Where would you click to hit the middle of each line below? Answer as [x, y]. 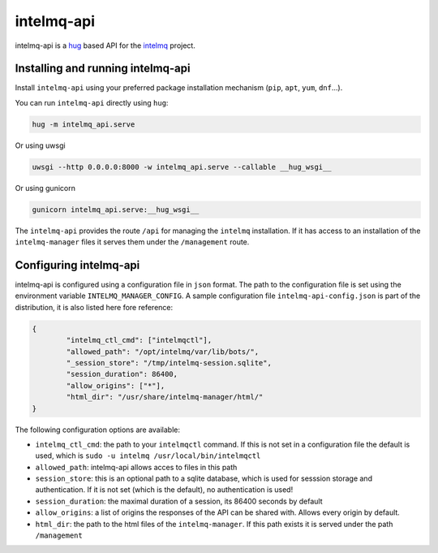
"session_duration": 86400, [122, 374]
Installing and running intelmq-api [103, 69]
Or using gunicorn [45, 188]
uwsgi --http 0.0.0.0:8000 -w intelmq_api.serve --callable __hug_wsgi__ [182, 167]
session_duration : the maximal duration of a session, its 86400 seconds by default [179, 501]
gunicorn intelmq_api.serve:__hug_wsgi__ [116, 210]
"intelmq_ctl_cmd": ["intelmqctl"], [139, 340]
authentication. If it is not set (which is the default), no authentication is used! [164, 490]
